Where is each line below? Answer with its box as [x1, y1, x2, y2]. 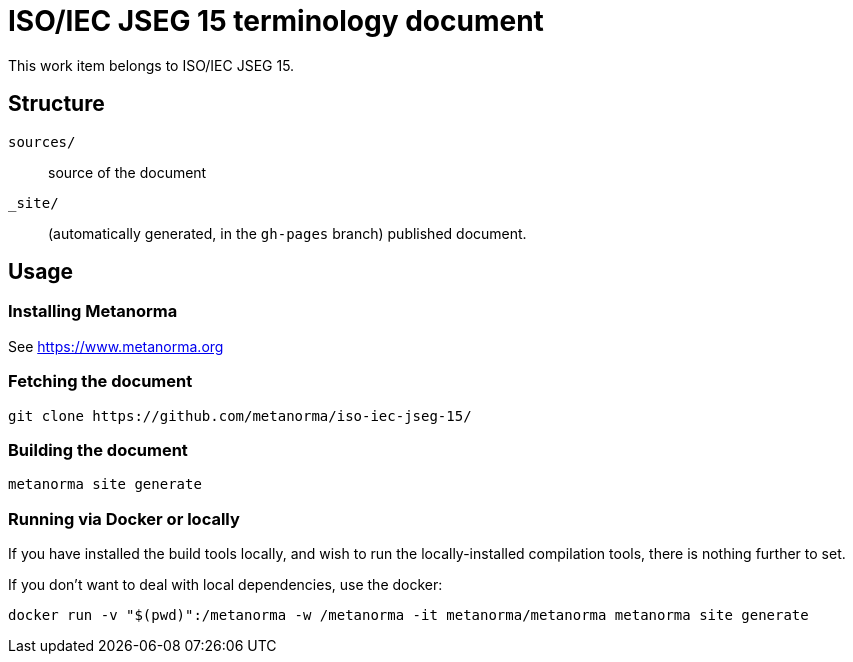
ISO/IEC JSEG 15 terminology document [8, 4, 544, 38]
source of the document [48, 163, 207, 181]
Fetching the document [8, 371, 193, 392]
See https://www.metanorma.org [8, 337, 224, 355]
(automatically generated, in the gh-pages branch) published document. [48, 224, 527, 242]
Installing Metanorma [8, 301, 178, 322]
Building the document [8, 439, 188, 460]
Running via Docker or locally [8, 508, 240, 529]
